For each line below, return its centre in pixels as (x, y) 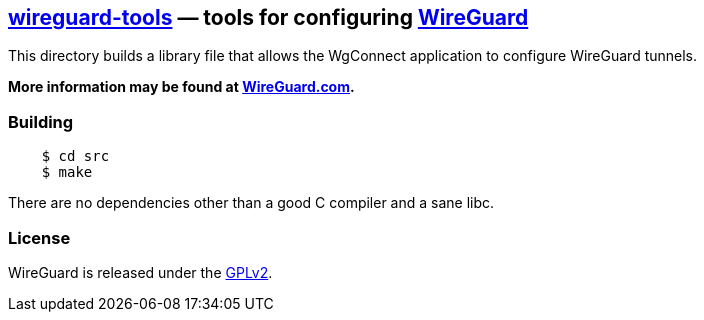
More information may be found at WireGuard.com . (181, 87)
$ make (67, 172)
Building (41, 121)
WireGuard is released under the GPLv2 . (140, 272)
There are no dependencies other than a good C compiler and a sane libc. (251, 203)
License (39, 237)
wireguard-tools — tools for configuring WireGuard (268, 17)
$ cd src (75, 156)
